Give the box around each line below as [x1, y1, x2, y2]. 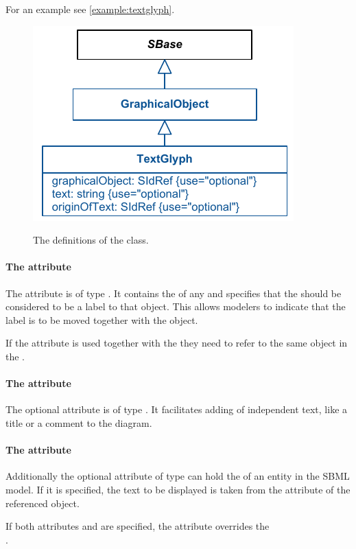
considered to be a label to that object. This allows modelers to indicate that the [5, 299, 346, 314]
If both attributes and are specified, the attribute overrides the [5, 519, 270, 533]
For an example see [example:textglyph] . [5, 2, 175, 16]
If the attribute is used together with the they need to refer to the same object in [5, 336, 348, 350]
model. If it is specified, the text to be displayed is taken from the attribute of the [5, 482, 351, 496]
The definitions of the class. [33, 233, 149, 247]
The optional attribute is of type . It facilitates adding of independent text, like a [5, 402, 348, 417]
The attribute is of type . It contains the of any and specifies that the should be [5, 285, 342, 300]
